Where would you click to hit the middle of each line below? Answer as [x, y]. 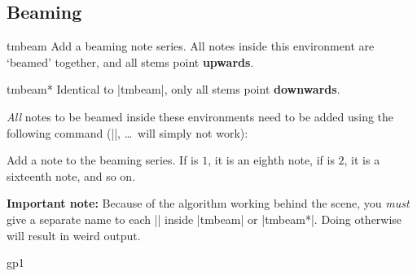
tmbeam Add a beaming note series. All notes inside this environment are [191, 46]
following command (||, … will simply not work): [127, 132]
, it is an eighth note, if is [271, 160]
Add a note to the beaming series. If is [103, 160]
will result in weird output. [74, 235]
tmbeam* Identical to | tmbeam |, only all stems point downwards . [173, 89]
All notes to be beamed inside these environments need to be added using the [200, 116]
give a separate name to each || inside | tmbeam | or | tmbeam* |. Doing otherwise [204, 219]
